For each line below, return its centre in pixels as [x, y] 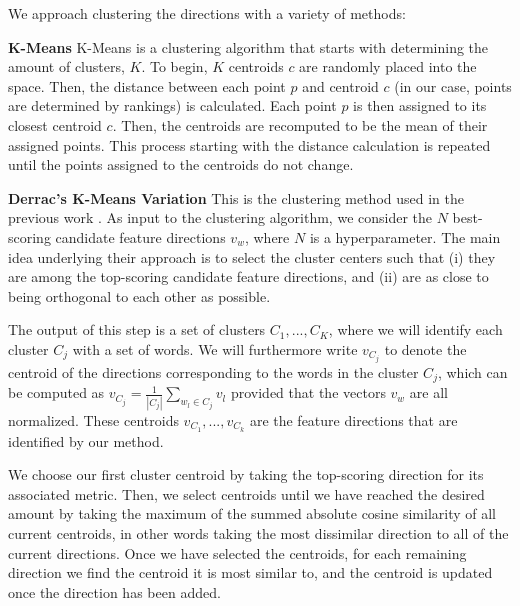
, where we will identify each [415, 329]
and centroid [340, 85]
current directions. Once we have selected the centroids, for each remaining [237, 552]
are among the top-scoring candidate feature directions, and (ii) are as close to [248, 276]
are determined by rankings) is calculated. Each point [172, 105]
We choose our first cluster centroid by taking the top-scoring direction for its [246, 474]
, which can [472, 372]
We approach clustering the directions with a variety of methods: [207, 13]
